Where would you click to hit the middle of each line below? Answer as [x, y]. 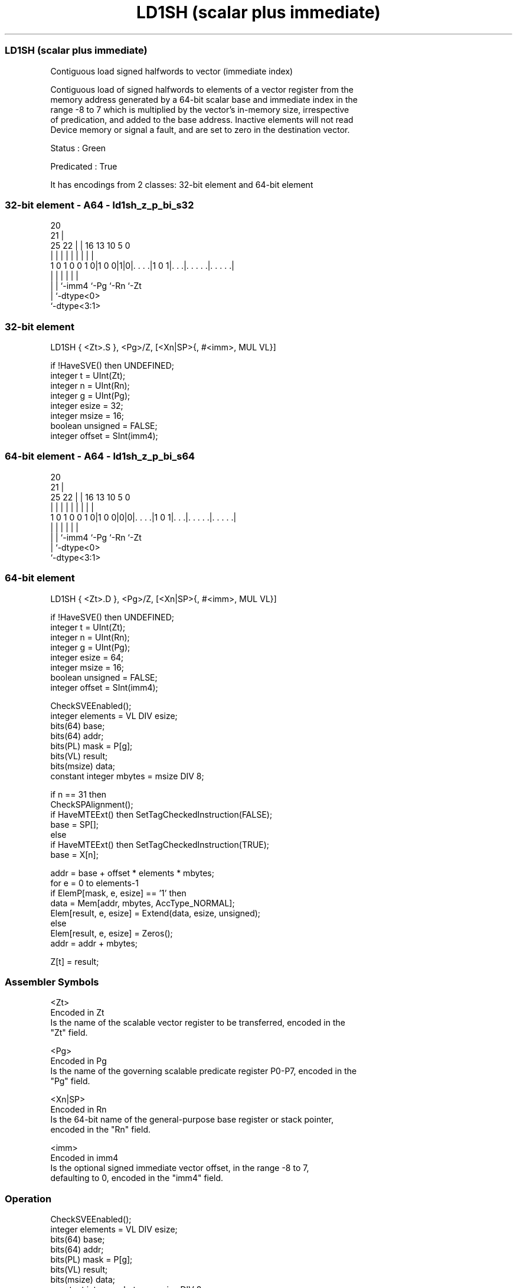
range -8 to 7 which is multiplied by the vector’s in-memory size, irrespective [200, 109]
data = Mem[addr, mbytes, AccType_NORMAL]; [143, 903]
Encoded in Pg [78, 1061]
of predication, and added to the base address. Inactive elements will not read [202, 119]
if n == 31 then [78, 794]
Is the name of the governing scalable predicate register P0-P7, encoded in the [204, 1071]
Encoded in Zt [77, 1013]
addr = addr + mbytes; [94, 943]
